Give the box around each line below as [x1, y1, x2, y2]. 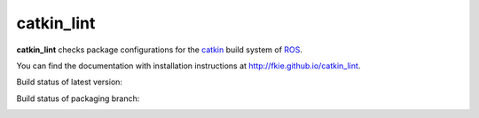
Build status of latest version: [16, 76, 123, 88]
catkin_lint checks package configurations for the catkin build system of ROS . [16, 44, 303, 55]
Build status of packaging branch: [16, 93, 140, 104]
